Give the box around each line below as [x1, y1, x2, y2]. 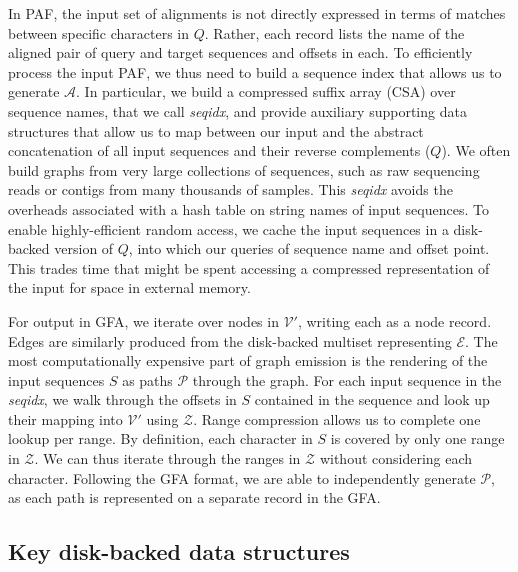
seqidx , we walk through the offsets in [8, 389, 237, 410]
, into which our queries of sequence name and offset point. [128, 238, 490, 259]
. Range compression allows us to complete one [193, 408, 481, 429]
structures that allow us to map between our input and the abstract [8, 120, 424, 141]
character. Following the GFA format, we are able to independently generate [8, 467, 476, 488]
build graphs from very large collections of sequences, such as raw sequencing [8, 159, 480, 180]
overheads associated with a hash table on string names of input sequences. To [8, 198, 489, 219]
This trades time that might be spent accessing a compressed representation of [8, 257, 490, 278]
